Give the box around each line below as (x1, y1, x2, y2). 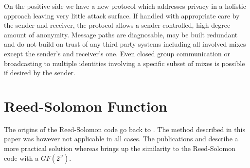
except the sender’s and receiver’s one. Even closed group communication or (4, 48, 230, 58)
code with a (4, 152, 39, 163)
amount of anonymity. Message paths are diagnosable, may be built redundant (4, 29, 238, 39)
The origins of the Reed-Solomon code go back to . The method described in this (4, 124, 245, 134)
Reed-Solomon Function (4, 96, 167, 116)
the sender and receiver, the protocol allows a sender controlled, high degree (4, 20, 231, 30)
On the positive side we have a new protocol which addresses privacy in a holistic (4, 1, 246, 11)
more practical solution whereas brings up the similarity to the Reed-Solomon (4, 143, 235, 153)
